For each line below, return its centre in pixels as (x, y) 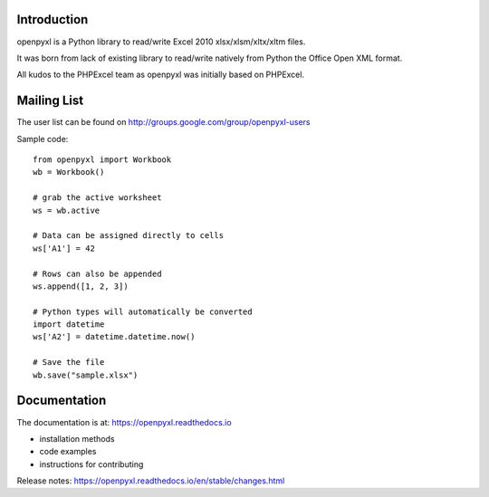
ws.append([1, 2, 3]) (81, 286)
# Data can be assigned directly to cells (129, 236)
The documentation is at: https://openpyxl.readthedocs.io (124, 422)
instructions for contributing (91, 464)
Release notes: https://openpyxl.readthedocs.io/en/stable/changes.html (151, 481)
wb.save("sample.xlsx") (86, 375)
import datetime (69, 325)
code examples (68, 452)
